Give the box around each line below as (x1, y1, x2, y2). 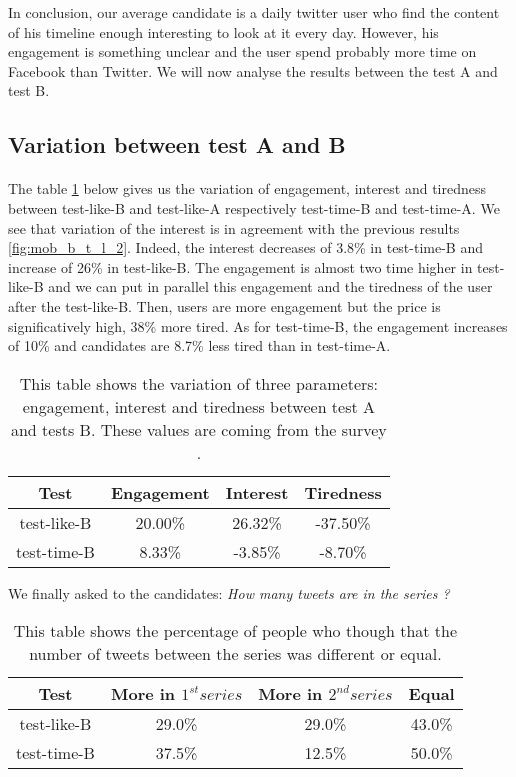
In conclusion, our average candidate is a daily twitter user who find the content (8, 2, 500, 22)
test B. (8, 80, 50, 101)
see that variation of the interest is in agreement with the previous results (8, 217, 460, 238)
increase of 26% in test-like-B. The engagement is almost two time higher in (8, 256, 473, 277)
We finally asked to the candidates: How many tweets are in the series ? (8, 582, 450, 603)
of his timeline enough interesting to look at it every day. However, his (8, 21, 439, 42)
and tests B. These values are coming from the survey (10, 417, 387, 441)
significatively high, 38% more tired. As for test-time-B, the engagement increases (8, 315, 508, 336)
